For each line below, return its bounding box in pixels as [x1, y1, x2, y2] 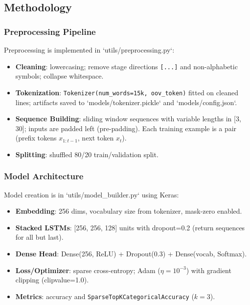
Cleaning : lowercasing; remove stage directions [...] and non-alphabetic [15, 61, 238, 71]
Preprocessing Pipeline [4, 25, 96, 37]
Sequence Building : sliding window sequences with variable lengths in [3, [15, 113, 241, 124]
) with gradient [186, 265, 231, 275]
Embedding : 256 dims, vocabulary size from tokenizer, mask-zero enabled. [15, 206, 242, 216]
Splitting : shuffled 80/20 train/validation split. [15, 149, 159, 159]
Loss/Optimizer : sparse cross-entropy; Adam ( [15, 265, 160, 275]
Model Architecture [4, 170, 84, 182]
